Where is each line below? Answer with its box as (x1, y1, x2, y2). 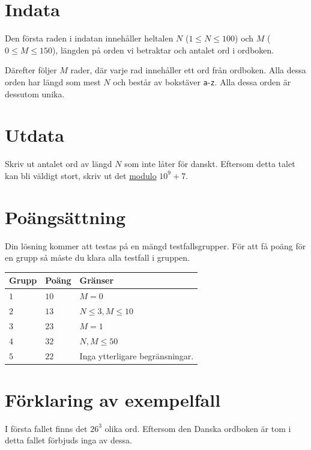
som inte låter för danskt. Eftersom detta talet (124, 157, 295, 170)
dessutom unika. (5, 87, 65, 100)
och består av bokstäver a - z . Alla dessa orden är (113, 75, 291, 88)
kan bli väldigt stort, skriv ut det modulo (5, 169, 157, 181)
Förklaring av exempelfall (5, 387, 221, 412)
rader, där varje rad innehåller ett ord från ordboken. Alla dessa (70, 64, 306, 76)
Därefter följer (5, 64, 57, 76)
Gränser (79, 274, 114, 287)
